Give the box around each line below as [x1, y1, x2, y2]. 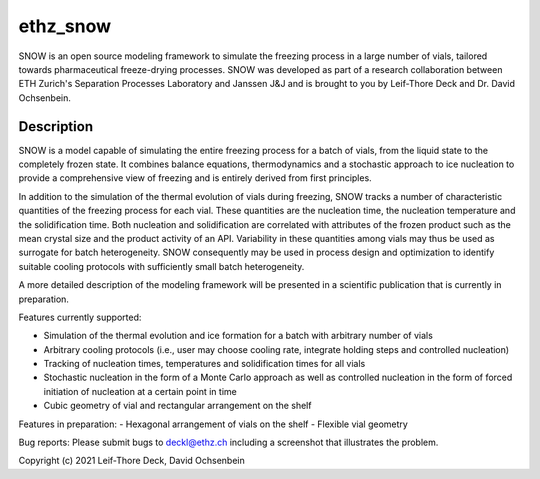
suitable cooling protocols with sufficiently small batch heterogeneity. [18, 260, 305, 272]
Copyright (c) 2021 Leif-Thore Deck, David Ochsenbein [18, 455, 245, 467]
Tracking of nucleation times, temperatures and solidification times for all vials [43, 358, 366, 370]
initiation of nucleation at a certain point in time [43, 385, 237, 397]
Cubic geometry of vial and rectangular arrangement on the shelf [43, 400, 312, 412]
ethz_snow [18, 15, 112, 37]
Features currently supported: [18, 311, 142, 323]
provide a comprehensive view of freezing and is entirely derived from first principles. [18, 172, 372, 184]
